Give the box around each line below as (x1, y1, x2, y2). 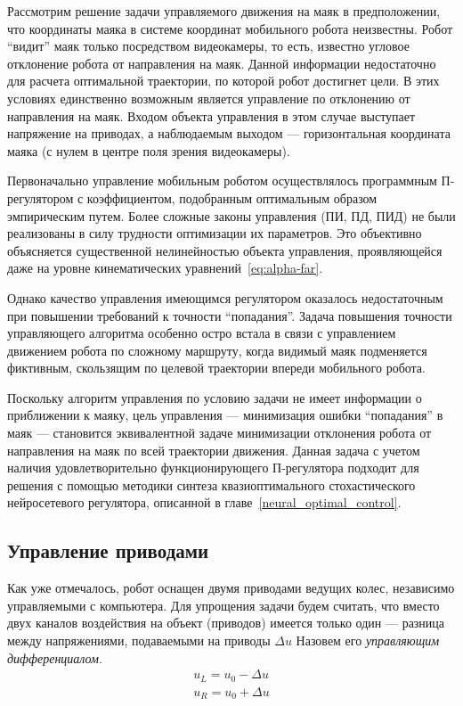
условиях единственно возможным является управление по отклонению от (7, 88, 410, 107)
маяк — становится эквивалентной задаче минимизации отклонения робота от (7, 423, 432, 442)
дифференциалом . (7, 648, 102, 667)
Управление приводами (7, 537, 209, 564)
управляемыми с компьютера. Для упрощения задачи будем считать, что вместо (7, 595, 440, 614)
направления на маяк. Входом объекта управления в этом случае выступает (7, 106, 416, 125)
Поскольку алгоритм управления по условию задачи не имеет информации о (7, 388, 422, 406)
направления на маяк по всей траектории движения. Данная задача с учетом (7, 440, 420, 459)
